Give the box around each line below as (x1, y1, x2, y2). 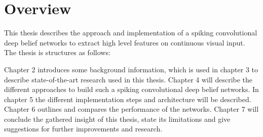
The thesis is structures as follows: (4, 47, 110, 58)
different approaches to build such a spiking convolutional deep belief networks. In (4, 84, 259, 95)
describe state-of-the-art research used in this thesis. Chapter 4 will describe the (4, 74, 253, 84)
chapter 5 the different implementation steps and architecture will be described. (4, 94, 251, 104)
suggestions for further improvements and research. (4, 123, 163, 134)
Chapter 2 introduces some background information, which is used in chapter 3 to (4, 64, 258, 74)
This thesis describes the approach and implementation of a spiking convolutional (4, 27, 257, 38)
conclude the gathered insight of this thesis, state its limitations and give (4, 113, 231, 124)
